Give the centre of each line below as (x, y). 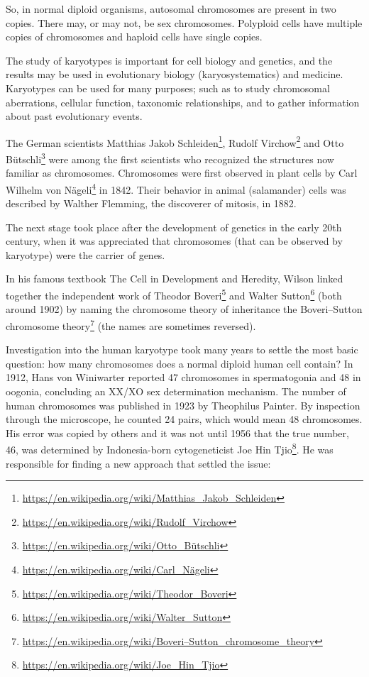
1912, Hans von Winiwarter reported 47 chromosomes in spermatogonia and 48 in (183, 377)
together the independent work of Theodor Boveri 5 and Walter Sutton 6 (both (174, 294)
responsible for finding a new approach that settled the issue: (138, 463)
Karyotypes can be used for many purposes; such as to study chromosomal (168, 88)
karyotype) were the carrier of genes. (86, 254)
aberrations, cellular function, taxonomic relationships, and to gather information (183, 102)
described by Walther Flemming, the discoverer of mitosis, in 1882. (151, 203)
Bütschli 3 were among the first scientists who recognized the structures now (170, 158)
